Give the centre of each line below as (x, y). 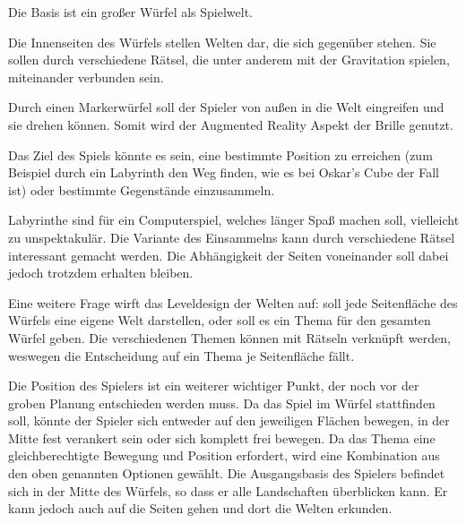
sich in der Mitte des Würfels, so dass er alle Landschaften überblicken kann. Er (228, 490)
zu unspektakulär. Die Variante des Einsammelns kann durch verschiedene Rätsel (232, 237)
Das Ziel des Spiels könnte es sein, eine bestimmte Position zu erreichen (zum (220, 154)
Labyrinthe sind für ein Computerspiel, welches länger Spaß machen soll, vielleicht (234, 220)
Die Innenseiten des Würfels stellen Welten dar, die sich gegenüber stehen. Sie (222, 42)
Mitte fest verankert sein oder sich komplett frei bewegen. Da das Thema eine (222, 437)
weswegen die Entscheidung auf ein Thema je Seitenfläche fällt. (181, 355)
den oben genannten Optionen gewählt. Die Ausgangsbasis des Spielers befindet (227, 473)
